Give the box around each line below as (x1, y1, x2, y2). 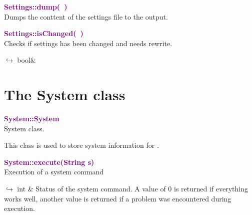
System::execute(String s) (4, 156, 94, 167)
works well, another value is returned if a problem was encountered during (4, 193, 231, 203)
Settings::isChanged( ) (4, 28, 83, 39)
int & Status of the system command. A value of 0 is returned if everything (17, 183, 248, 194)
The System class (4, 84, 125, 105)
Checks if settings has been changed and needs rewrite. (4, 38, 172, 48)
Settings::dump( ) (4, 2, 67, 12)
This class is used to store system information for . (4, 140, 159, 150)
